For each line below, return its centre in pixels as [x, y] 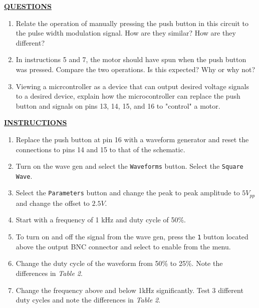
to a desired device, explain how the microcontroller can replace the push [128, 96]
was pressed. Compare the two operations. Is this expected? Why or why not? [136, 69]
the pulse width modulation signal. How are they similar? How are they [126, 33]
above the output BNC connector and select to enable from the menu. [123, 246]
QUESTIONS [28, 6]
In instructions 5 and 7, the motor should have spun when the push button [131, 59]
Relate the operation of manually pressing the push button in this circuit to [132, 23]
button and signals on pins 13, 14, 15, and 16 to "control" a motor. [118, 105]
